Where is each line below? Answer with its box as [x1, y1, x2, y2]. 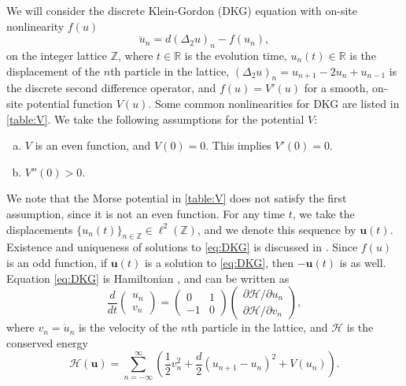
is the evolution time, [184, 46, 287, 63]
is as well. [339, 254, 386, 270]
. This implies [205, 137, 271, 154]
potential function [26, 95, 113, 111]
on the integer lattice [6, 46, 107, 63]
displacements [6, 221, 73, 237]
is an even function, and [35, 137, 151, 154]
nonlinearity [6, 17, 65, 34]
